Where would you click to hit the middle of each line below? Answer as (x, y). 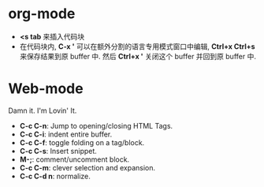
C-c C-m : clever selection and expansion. (87, 167)
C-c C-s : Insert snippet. (58, 151)
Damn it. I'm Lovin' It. (43, 110)
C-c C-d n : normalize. (55, 176)
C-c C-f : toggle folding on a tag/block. (82, 142)
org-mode (42, 14)
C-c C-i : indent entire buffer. (66, 134)
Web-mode (46, 89)
